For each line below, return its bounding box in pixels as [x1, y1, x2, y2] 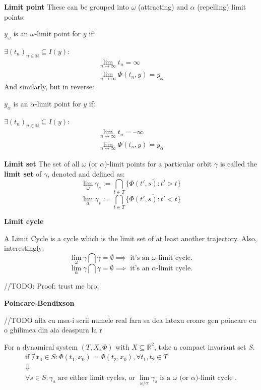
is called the [220, 158, 257, 169]
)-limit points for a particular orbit [104, 158, 212, 169]
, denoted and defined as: [47, 168, 125, 179]
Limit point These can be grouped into [4, 2, 129, 12]
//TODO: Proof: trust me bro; [4, 281, 99, 291]
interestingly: [4, 243, 44, 253]
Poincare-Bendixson [4, 298, 75, 308]
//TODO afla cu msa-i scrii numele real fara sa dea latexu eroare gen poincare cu [4, 314, 256, 325]
